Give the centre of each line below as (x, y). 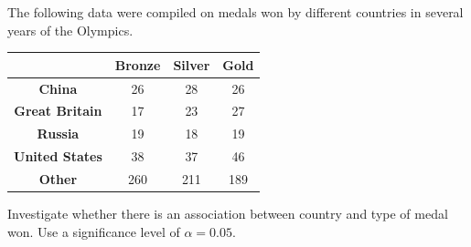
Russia (58, 134)
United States (58, 156)
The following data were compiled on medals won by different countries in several (235, 12)
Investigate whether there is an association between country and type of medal (228, 213)
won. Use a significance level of (94, 231)
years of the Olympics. (70, 30)
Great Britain (58, 111)
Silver (192, 64)
